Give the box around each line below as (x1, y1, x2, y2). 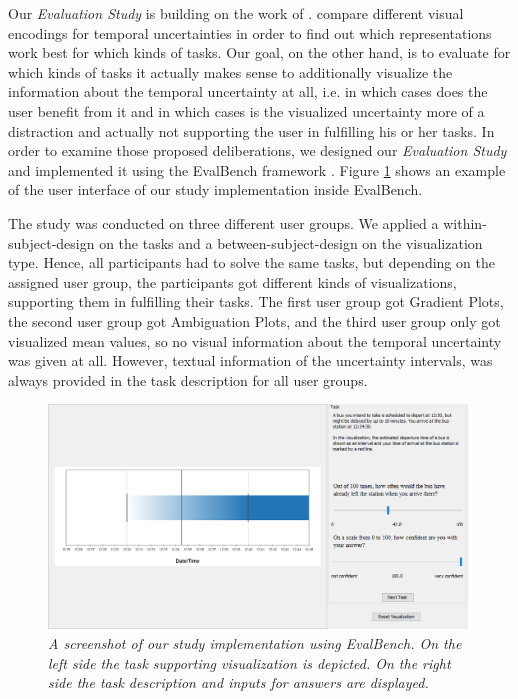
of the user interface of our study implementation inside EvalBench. (8, 179, 423, 200)
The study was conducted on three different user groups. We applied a (8, 212, 439, 233)
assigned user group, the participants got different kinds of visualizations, (8, 271, 457, 292)
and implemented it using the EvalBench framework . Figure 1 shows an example (8, 159, 506, 180)
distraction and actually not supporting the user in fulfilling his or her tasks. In (8, 120, 495, 141)
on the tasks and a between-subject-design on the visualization (99, 232, 483, 253)
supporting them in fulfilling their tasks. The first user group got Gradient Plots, (8, 291, 504, 312)
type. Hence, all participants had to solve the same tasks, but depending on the (8, 252, 495, 273)
